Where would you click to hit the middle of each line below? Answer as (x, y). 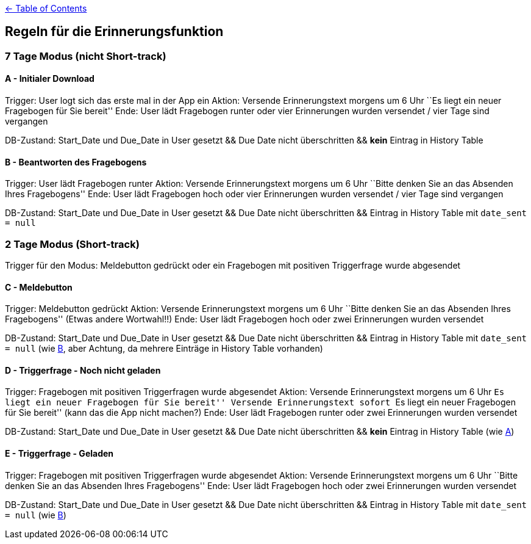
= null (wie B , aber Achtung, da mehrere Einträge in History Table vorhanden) (164, 349)
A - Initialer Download (50, 79)
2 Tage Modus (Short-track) (72, 244)
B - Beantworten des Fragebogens (76, 162)
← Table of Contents (46, 8)
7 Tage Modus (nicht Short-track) (86, 56)
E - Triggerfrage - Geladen (59, 454)
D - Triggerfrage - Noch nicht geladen (83, 370)
